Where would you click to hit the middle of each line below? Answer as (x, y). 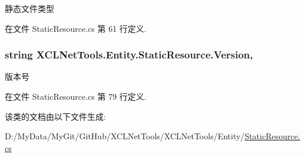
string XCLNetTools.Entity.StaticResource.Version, (129, 55)
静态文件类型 (29, 8)
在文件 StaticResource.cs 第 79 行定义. (76, 96)
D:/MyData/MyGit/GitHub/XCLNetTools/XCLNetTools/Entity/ (125, 136)
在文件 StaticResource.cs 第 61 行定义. (76, 28)
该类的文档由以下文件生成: (55, 116)
